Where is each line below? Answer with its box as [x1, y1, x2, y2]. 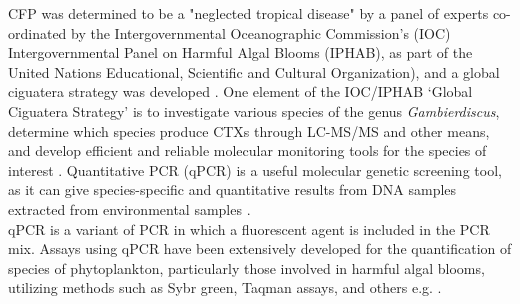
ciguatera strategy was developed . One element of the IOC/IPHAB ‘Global [8, 81, 473, 102]
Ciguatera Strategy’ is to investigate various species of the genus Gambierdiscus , [8, 100, 500, 121]
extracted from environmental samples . [8, 198, 251, 219]
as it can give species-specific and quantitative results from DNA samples [8, 179, 457, 200]
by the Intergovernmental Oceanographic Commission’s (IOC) [71, 22, 451, 43]
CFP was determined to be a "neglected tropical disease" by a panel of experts [8, 3, 489, 23]
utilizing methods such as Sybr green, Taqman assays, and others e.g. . [8, 277, 442, 298]
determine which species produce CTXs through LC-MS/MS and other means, [8, 120, 490, 141]
